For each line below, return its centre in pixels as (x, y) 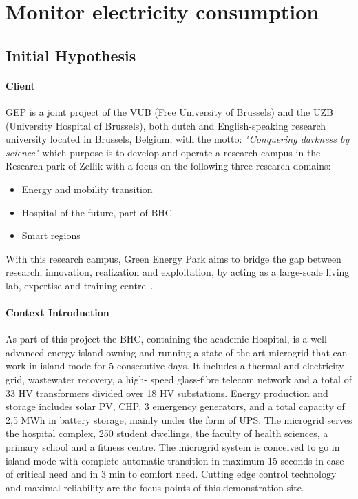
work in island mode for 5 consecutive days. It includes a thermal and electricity (175, 366)
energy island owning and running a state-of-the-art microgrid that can (198, 352)
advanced (25, 352)
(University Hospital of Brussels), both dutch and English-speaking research (166, 125)
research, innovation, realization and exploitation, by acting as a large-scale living (178, 272)
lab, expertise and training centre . (80, 285)
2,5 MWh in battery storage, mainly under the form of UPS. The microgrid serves (179, 419)
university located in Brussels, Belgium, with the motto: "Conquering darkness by (178, 139)
